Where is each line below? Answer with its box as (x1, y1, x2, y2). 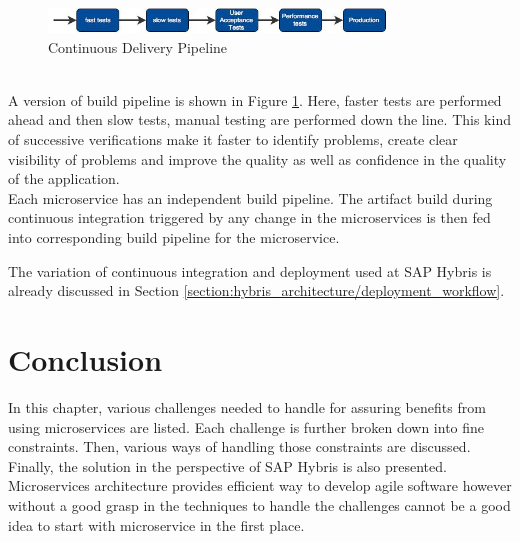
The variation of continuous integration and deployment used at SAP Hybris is (8, 260, 492, 281)
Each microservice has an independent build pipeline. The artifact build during (8, 187, 493, 208)
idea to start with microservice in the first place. (8, 514, 305, 535)
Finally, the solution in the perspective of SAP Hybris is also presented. (8, 455, 447, 476)
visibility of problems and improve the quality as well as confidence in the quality (8, 148, 507, 169)
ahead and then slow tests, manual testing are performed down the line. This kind (8, 109, 511, 130)
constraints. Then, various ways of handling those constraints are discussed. (8, 436, 471, 457)
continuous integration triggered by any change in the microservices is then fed (8, 207, 491, 228)
